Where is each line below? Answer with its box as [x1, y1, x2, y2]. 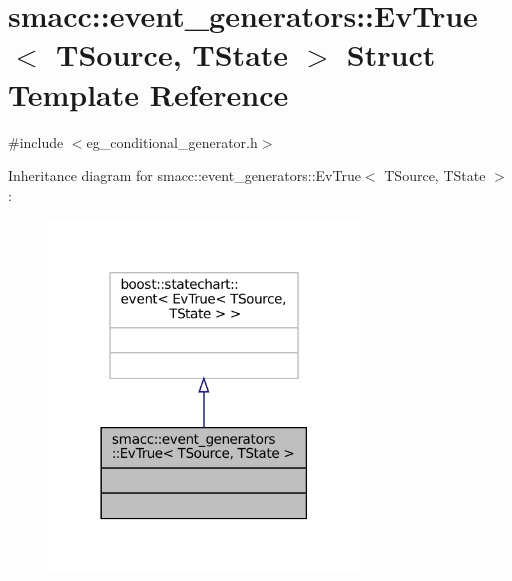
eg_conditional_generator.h [86, 131, 258, 152]
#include [8, 131, 64, 152]
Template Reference [8, 73, 289, 114]
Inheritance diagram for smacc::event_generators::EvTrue [8, 165, 361, 186]
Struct [346, 34, 436, 75]
